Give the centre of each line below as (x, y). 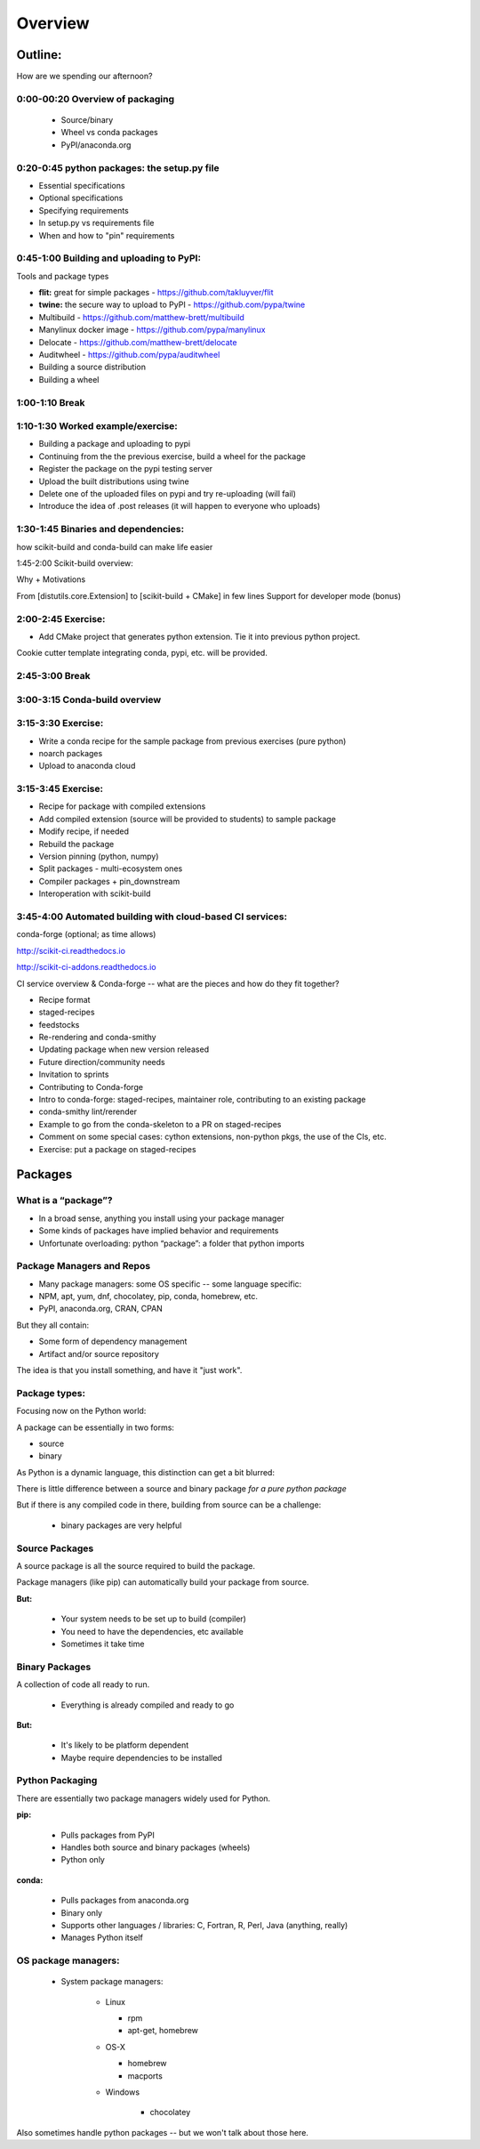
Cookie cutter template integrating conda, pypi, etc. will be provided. (142, 653)
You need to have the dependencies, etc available (152, 1631)
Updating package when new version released (124, 1049)
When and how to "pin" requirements (107, 235)
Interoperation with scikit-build (95, 893)
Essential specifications (82, 185)
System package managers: (112, 1982)
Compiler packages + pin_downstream (109, 881)
